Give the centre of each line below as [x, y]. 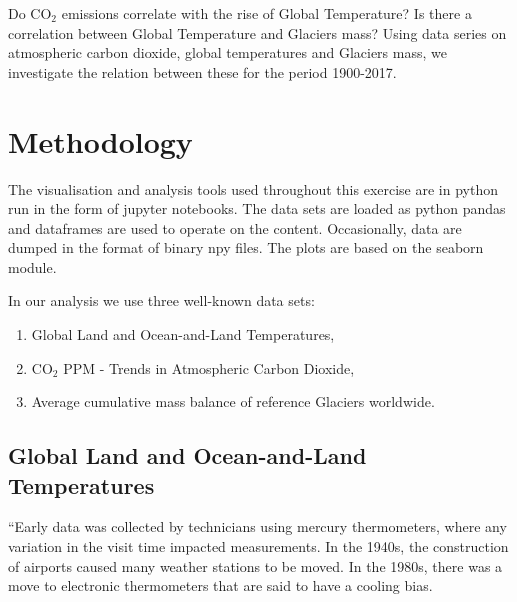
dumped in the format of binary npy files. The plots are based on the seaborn [246, 247]
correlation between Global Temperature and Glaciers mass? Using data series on [257, 32]
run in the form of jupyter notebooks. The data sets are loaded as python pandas [257, 208]
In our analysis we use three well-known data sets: [161, 300]
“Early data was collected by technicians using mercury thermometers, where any [257, 526]
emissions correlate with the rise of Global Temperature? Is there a [266, 13]
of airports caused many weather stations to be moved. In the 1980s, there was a [255, 565]
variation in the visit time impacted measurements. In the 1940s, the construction [258, 546]
